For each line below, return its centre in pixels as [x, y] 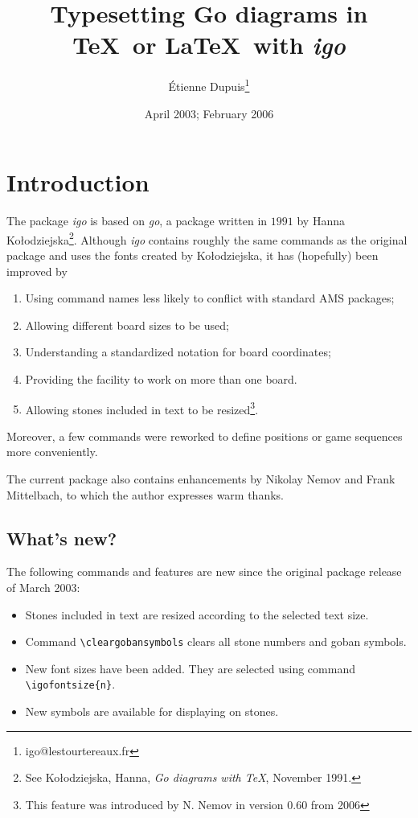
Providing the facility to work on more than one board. [161, 378]
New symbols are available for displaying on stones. [152, 711]
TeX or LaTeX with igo [209, 45]
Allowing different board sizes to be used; [127, 325]
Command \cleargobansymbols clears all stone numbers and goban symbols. [216, 641]
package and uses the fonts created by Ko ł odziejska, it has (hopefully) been [193, 255]
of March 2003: [43, 587]
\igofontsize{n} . [70, 684]
